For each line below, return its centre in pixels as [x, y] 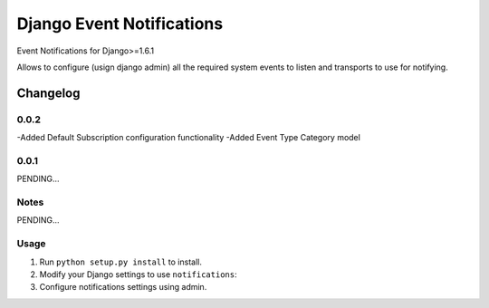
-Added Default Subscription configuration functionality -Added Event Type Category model [189, 138]
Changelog [48, 93]
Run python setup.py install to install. [121, 262]
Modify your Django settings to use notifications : [138, 274]
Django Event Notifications [120, 24]
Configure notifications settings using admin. [123, 287]
